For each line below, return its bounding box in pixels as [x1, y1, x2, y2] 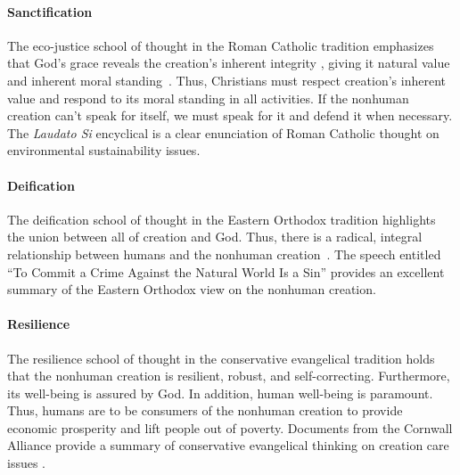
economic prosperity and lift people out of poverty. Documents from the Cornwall [7, 418, 453, 437]
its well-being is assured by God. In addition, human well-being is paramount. [7, 383, 433, 402]
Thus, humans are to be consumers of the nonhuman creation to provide [7, 401, 403, 420]
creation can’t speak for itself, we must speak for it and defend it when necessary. [7, 106, 453, 125]
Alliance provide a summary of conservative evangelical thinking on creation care [7, 436, 449, 455]
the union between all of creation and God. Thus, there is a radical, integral [7, 227, 423, 246]
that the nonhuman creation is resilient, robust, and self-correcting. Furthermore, [7, 366, 450, 385]
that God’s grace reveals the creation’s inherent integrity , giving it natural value [7, 53, 450, 72]
